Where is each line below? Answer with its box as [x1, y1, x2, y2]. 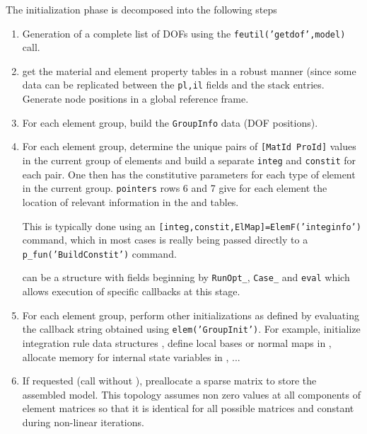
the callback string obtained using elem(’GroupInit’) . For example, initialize [22, 321, 361, 336]
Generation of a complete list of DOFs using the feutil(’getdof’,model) [22, 25, 346, 40]
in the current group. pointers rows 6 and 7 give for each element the [22, 181, 327, 195]
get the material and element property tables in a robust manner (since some [22, 63, 356, 78]
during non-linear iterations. [22, 414, 144, 429]
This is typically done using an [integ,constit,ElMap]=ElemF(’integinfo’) [22, 218, 361, 233]
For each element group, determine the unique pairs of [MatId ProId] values [22, 139, 356, 154]
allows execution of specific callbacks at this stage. [22, 284, 240, 299]
